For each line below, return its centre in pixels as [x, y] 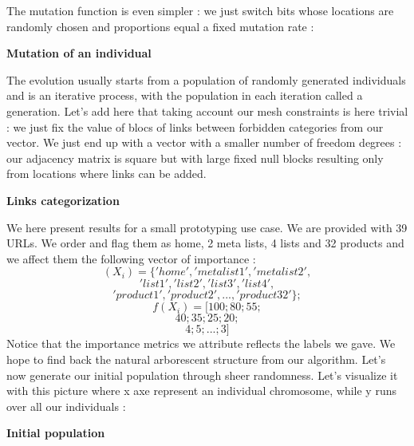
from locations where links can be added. [106, 174]
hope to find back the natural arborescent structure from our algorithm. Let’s [196, 359]
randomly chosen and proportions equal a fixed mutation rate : [160, 26]
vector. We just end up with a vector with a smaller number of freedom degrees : [204, 142]
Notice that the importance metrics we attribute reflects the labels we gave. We [201, 343]
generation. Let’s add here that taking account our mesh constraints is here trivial [207, 111]
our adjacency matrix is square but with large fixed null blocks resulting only [195, 158]
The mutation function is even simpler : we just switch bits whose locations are [200, 10]
